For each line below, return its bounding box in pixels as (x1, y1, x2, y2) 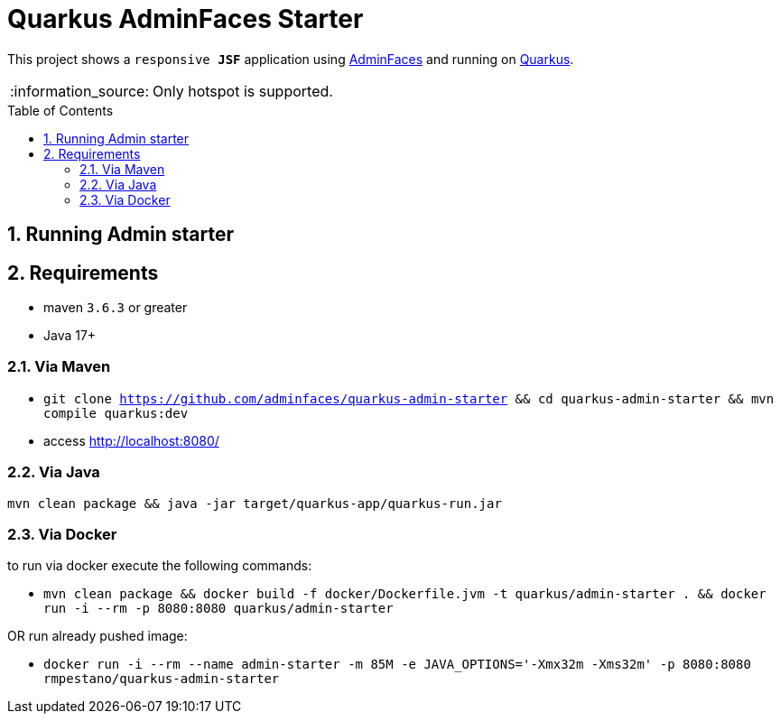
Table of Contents (7, 102, 114, 118)
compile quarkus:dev (43, 405, 189, 421)
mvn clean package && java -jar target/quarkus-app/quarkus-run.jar (7, 495, 502, 511)
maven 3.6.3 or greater (43, 300, 188, 316)
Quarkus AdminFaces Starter (7, 4, 364, 34)
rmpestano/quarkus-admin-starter (43, 671, 280, 687)
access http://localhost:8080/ (43, 432, 219, 448)
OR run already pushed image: (7, 628, 188, 644)
